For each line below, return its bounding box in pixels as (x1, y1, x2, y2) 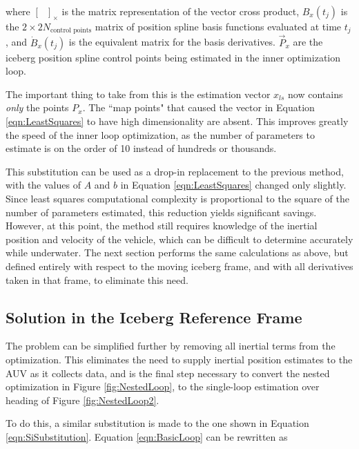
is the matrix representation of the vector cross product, (61, 4, 300, 18)
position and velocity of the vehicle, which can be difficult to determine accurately (6, 231, 353, 246)
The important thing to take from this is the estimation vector (6, 86, 271, 101)
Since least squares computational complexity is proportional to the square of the (6, 191, 349, 206)
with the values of (6, 178, 81, 192)
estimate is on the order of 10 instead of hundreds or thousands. (6, 141, 277, 155)
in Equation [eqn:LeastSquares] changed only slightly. (120, 178, 347, 192)
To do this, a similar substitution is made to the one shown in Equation (6, 416, 309, 430)
